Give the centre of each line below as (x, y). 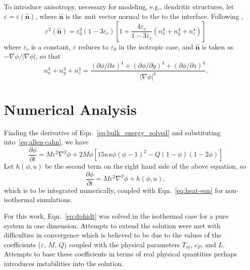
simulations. (55, 199)
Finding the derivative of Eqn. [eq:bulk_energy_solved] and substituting (112, 132)
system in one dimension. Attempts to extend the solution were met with (112, 225)
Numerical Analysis (70, 109)
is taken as (218, 46)
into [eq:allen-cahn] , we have (46, 142)
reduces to (93, 46)
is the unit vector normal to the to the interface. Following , (154, 16)
